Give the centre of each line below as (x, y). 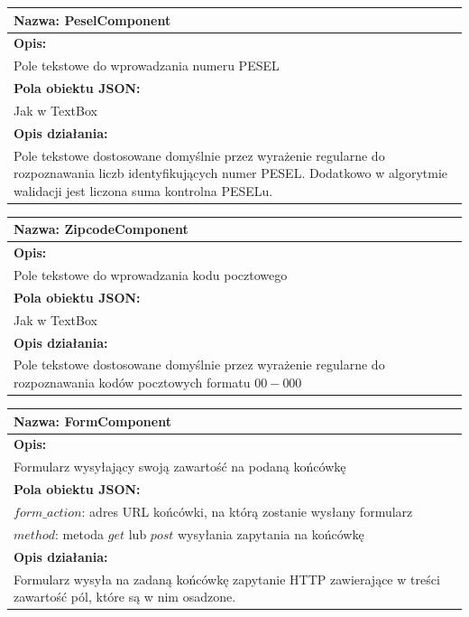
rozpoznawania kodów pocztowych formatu (132, 382)
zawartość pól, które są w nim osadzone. (125, 597)
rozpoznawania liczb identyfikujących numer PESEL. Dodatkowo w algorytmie (231, 173)
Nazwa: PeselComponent (92, 19)
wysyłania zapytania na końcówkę (271, 533)
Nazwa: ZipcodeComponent (101, 229)
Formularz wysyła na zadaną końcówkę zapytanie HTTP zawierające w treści (227, 579)
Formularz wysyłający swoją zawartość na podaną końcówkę (180, 467)
